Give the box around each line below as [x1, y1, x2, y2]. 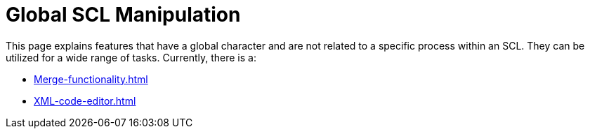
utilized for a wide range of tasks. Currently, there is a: [6, 51, 256, 64]
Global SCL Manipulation [6, 3, 241, 27]
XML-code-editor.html [34, 94, 136, 107]
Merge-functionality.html [34, 73, 148, 85]
